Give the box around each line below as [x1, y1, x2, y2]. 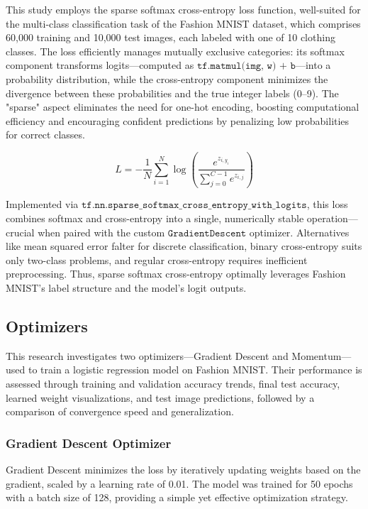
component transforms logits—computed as [6, 58, 194, 72]
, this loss [306, 197, 348, 212]
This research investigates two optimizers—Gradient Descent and [6, 348, 289, 363]
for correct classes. [6, 127, 85, 142]
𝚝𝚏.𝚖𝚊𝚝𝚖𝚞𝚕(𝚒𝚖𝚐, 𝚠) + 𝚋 [196, 61, 296, 72]
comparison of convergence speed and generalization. [6, 404, 234, 419]
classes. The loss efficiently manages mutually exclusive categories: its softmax [6, 43, 345, 58]
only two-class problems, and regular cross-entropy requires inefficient [6, 252, 308, 267]
